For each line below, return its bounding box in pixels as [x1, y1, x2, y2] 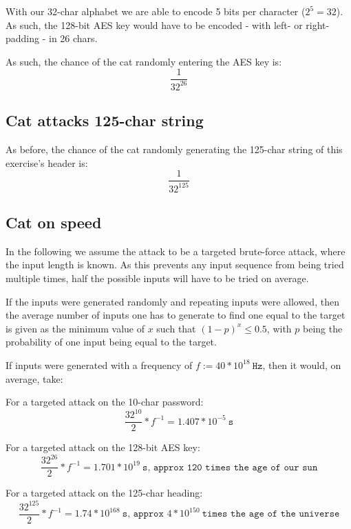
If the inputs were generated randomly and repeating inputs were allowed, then [6, 294, 339, 308]
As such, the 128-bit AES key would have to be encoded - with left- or [6, 17, 303, 32]
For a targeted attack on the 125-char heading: [6, 486, 203, 500]
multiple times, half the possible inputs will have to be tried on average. [6, 270, 309, 285]
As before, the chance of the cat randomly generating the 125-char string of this [6, 141, 343, 156]
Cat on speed [6, 211, 102, 232]
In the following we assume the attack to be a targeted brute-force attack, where [6, 243, 345, 258]
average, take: [6, 371, 63, 386]
